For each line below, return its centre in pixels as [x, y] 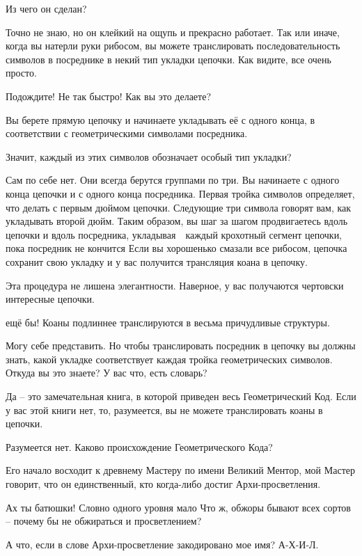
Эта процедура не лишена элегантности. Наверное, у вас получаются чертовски [175, 285]
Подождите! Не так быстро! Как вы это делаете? [108, 96]
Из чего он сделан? [46, 8]
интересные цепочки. [50, 299]
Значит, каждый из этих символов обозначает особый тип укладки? [149, 156]
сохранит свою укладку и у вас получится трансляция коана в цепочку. [157, 261]
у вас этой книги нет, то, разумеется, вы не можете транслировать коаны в [164, 410]
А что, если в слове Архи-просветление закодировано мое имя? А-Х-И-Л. [162, 544]
